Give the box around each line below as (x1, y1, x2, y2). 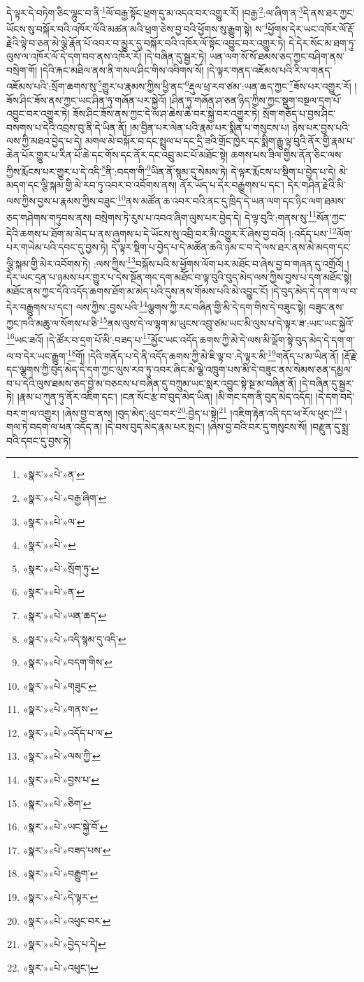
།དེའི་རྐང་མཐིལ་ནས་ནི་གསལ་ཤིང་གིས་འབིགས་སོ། (40, 62, 204, 77)
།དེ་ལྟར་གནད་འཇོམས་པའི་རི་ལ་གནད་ (207, 62, 333, 77)
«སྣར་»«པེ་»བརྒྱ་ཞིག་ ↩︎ (22, 490, 107, 505)
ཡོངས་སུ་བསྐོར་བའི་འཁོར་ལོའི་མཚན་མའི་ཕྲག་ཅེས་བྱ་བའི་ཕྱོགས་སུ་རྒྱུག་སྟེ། (6, 21, 252, 36)
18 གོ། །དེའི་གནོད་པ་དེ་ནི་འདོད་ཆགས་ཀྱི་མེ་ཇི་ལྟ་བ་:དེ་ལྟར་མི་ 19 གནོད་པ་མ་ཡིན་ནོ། (67, 346, 339, 363)
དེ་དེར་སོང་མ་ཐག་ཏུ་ (289, 35, 356, 50)
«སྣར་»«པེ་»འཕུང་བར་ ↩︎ (22, 913, 111, 927)
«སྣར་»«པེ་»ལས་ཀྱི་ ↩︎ (22, 749, 101, 763)
